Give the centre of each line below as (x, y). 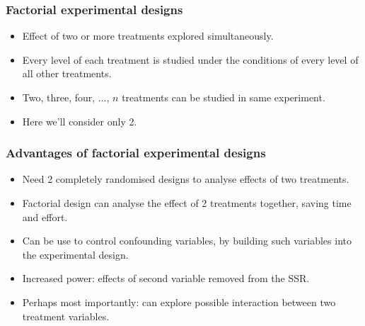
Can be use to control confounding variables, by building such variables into (187, 241)
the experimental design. (75, 254)
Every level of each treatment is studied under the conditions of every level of (190, 59)
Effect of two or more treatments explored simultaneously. (148, 36)
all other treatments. (67, 73)
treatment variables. (66, 316)
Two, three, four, (59, 97)
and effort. (45, 217)
